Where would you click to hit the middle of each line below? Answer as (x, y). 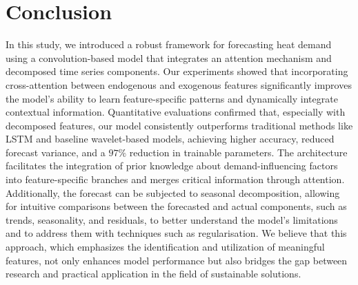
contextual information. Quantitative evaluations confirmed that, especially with (176, 112)
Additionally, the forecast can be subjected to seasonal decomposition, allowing (173, 192)
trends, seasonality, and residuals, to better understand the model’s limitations (172, 219)
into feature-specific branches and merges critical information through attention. (175, 179)
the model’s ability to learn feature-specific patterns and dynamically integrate (172, 98)
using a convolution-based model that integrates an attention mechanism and (169, 57)
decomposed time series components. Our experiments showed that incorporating (177, 71)
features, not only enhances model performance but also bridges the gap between (177, 260)
